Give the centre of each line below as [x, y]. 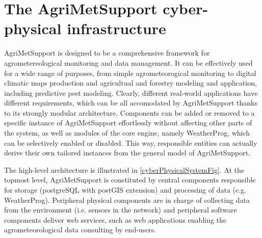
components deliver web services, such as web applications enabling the [115, 219]
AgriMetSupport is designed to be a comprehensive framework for [107, 53]
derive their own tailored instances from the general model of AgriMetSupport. [127, 153]
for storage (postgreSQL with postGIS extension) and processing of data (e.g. [125, 190]
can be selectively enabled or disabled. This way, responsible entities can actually [131, 142]
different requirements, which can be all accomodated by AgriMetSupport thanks [131, 103]
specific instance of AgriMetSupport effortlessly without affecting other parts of [128, 123]
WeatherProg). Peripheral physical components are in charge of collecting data [127, 200]
